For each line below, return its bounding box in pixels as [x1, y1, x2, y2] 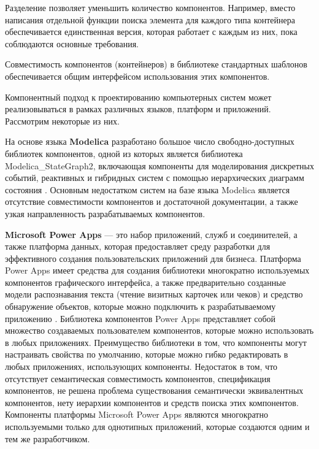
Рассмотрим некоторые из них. [5, 114, 120, 127]
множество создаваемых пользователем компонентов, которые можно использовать [5, 324, 314, 337]
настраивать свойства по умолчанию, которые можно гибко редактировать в [5, 348, 288, 361]
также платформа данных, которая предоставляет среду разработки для [5, 240, 271, 253]
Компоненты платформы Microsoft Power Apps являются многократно [5, 408, 268, 421]
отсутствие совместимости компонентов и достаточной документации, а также [5, 195, 298, 208]
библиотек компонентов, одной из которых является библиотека [5, 147, 243, 159]
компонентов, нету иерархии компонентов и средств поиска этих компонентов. [5, 396, 299, 409]
